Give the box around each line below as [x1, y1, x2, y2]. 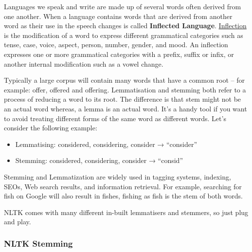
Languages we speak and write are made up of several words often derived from [4, 1, 241, 11]
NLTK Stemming [4, 237, 73, 249]
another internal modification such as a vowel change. [4, 58, 163, 69]
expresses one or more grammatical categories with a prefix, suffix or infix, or [4, 49, 234, 59]
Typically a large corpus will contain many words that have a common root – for [4, 75, 245, 85]
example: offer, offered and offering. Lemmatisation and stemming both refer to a [4, 84, 246, 94]
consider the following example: [4, 123, 97, 133]
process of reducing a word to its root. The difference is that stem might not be [4, 94, 241, 104]
